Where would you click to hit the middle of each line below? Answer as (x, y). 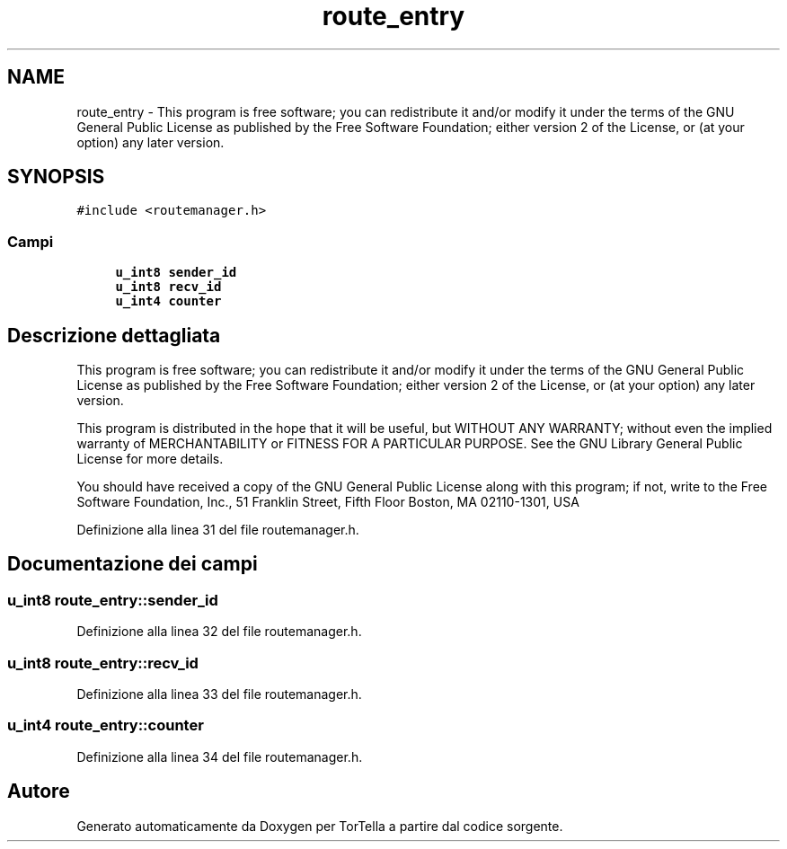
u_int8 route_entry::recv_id (103, 663)
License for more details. (150, 459)
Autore (39, 792)
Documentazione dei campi (133, 564)
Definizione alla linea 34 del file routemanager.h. (220, 756)
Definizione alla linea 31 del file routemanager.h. (218, 530)
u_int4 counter (168, 301)
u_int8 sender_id (176, 273)
